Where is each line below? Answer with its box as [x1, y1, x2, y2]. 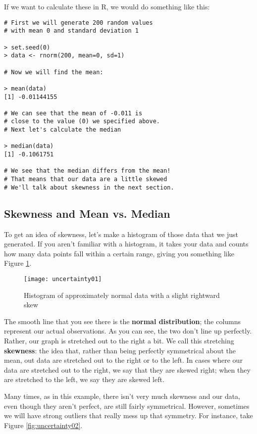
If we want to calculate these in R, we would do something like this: [4, 1, 210, 11]
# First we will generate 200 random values [4, 19, 153, 26]
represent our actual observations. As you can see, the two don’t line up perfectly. [4, 326, 252, 336]
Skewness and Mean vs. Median [4, 205, 170, 221]
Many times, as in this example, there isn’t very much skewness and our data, [4, 390, 241, 401]
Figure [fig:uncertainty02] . [4, 420, 83, 430]
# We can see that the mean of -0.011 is [4, 109, 143, 117]
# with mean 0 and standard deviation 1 [4, 27, 139, 35]
